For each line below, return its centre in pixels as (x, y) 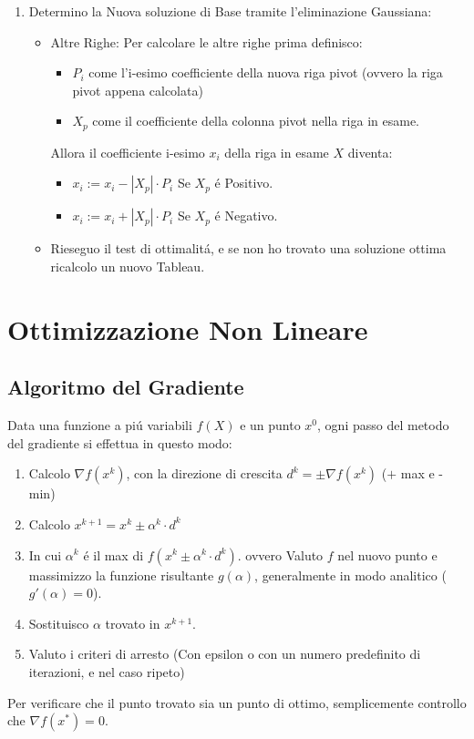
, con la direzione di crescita (204, 473)
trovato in (133, 623)
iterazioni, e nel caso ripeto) (107, 671)
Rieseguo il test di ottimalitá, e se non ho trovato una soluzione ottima (248, 248)
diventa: (370, 152)
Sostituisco (59, 623)
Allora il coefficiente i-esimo (128, 152)
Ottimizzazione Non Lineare (188, 328)
